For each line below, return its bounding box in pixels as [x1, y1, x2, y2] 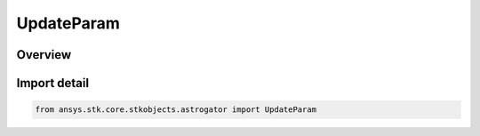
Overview [16, 47, 72, 62]
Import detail [16, 76, 89, 91]
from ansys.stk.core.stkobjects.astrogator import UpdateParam [35, 105, 317, 115]
